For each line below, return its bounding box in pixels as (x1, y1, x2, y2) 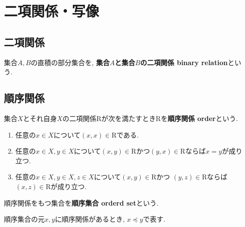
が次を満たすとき (101, 113, 156, 123)
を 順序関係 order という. (161, 113, 238, 123)
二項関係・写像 (4, 1, 99, 21)
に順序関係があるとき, (55, 214, 125, 224)
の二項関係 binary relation (140, 57, 228, 67)
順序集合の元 (4, 214, 45, 224)
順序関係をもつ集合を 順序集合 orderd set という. (4, 197, 159, 208)
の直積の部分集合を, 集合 (31, 57, 110, 67)
